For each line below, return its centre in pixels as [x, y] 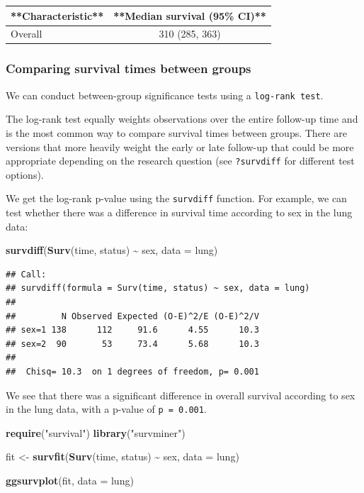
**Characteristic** [57, 15]
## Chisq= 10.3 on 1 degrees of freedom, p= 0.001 [132, 371]
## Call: [26, 274]
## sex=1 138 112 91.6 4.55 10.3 [132, 330]
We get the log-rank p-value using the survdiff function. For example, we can [176, 198]
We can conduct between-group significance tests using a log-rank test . [165, 95]
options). [25, 174]
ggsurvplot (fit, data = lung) [70, 480]
